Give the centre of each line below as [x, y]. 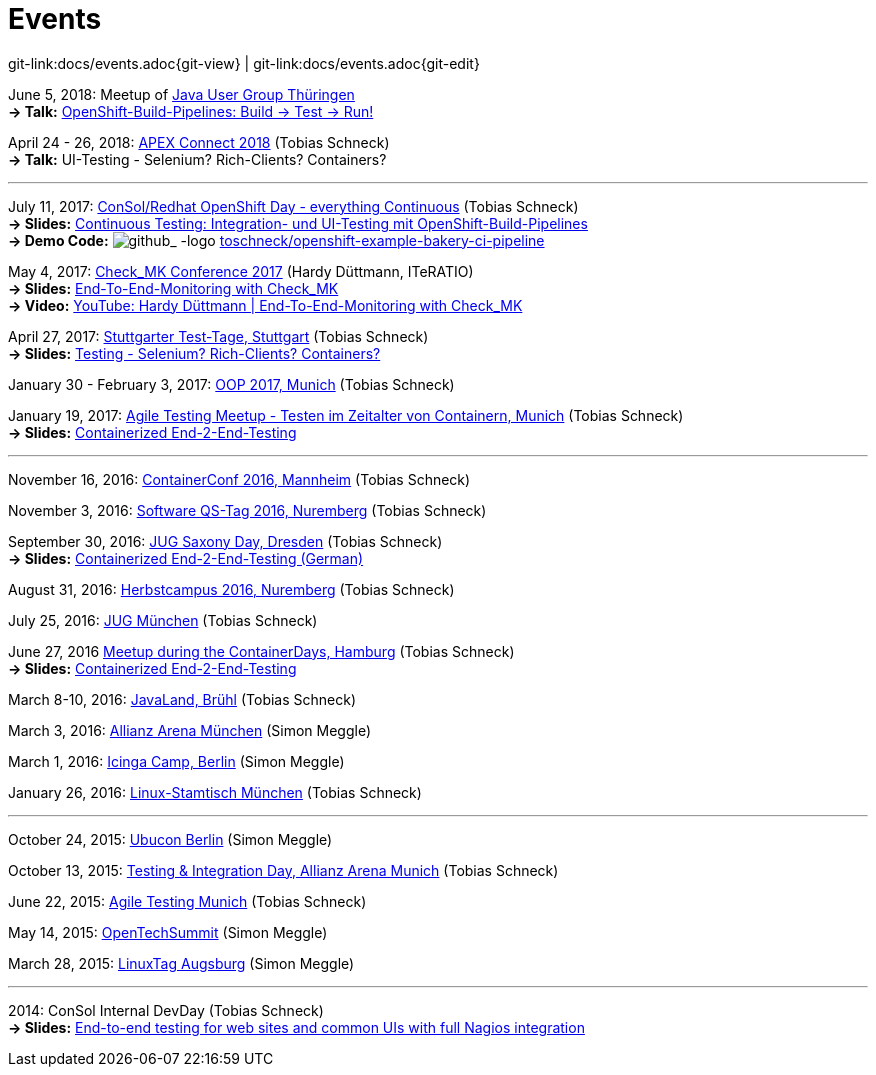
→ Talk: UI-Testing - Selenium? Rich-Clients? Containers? [197, 159]
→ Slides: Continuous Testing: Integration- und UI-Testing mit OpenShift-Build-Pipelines [298, 223]
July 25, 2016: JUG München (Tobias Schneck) [163, 620]
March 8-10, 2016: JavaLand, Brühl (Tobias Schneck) [182, 699]
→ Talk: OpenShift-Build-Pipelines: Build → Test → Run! [191, 111]
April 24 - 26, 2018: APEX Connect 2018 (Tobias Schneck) [199, 142]
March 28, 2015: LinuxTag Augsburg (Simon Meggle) [181, 963]
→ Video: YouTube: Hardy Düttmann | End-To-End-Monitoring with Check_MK [265, 305]
